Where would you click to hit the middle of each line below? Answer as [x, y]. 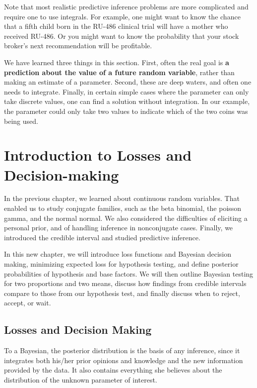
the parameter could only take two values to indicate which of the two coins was [126, 111]
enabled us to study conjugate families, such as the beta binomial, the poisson [123, 208]
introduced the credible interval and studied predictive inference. [102, 237]
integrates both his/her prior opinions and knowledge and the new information [124, 360]
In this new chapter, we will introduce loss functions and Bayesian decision [118, 254]
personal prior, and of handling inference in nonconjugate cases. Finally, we [119, 228]
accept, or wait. [28, 303]
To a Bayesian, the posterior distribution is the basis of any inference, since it [122, 350]
